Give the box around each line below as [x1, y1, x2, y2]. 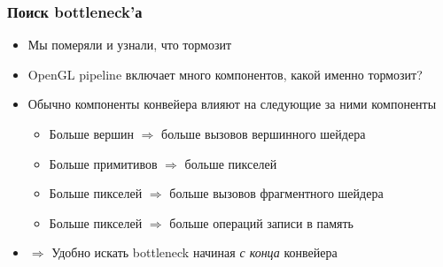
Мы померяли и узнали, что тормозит [27, 35, 232, 54]
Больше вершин [49, 125, 134, 142]
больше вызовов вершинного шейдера [161, 125, 366, 142]
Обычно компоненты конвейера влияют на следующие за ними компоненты [27, 95, 437, 113]
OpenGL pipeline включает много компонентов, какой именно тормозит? [27, 65, 423, 83]
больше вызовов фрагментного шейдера [169, 184, 384, 202]
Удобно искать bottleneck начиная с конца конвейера [51, 243, 338, 262]
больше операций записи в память [169, 213, 354, 232]
